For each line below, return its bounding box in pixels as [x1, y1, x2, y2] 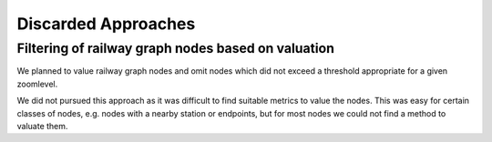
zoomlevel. [16, 78, 58, 89]
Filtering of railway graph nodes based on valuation [16, 40, 334, 56]
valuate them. [16, 120, 68, 131]
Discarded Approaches [16, 14, 196, 34]
